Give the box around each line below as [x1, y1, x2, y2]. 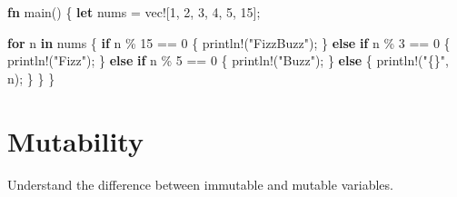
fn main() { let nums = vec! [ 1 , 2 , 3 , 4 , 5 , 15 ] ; [7, 3, 261, 21]
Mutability [7, 122, 144, 159]
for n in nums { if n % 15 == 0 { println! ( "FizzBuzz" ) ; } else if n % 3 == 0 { [7, 33, 451, 52]
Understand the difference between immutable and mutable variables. [7, 174, 393, 193]
